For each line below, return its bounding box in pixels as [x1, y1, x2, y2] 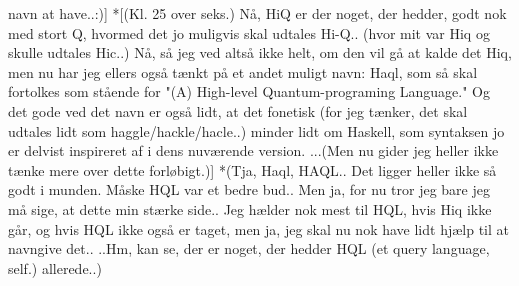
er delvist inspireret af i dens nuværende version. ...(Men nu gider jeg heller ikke [8, 140, 499, 161]
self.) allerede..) [8, 257, 102, 278]
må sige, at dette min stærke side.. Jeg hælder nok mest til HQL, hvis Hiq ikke [8, 198, 492, 219]
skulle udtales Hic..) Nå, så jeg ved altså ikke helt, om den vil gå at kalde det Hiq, [8, 42, 512, 63]
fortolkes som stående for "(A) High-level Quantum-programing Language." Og [8, 81, 491, 102]
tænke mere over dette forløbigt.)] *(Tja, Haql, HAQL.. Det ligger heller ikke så [8, 159, 497, 180]
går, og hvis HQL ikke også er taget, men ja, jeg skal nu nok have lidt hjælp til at [8, 218, 509, 239]
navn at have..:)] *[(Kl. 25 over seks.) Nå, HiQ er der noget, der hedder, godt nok [8, 3, 507, 23]
